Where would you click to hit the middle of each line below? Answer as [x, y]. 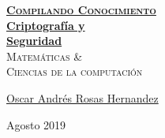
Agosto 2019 [36, 124]
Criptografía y [46, 25]
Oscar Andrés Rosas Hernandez [82, 97]
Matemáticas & [45, 56]
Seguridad [34, 41]
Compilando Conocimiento [81, 9]
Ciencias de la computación [75, 71]
